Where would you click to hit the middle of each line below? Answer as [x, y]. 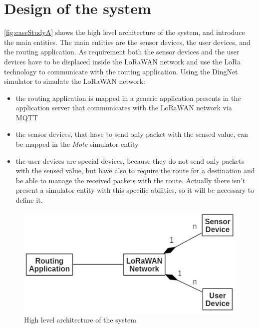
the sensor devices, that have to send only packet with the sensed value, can [132, 134]
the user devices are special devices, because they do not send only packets [130, 161]
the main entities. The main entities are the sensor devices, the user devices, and [127, 42]
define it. [29, 200]
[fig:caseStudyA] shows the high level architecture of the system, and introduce [125, 32]
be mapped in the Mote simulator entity [77, 144]
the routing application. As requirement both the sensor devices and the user [122, 52]
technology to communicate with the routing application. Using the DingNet [121, 71]
